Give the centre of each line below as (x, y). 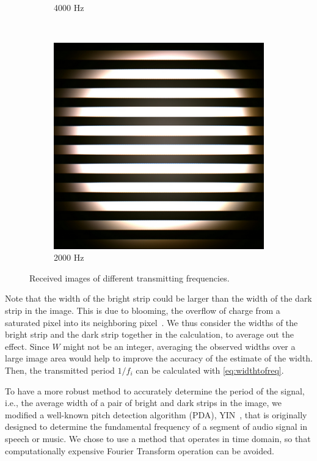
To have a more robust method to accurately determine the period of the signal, (155, 390)
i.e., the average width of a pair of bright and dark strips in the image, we (144, 403)
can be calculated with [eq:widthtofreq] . (210, 370)
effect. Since (27, 346)
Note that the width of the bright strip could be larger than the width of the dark (158, 298)
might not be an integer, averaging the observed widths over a (179, 346)
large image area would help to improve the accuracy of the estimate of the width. (159, 358)
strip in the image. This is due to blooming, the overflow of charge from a (143, 310)
